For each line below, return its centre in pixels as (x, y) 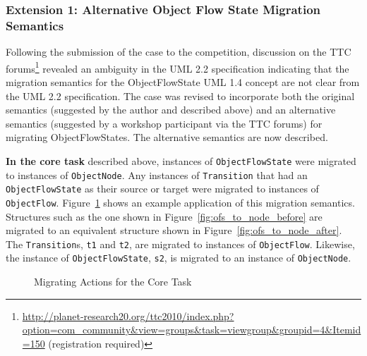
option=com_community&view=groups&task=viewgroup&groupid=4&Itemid (192, 330)
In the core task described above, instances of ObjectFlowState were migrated (181, 160)
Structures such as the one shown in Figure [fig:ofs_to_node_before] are (164, 216)
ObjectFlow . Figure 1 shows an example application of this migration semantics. (180, 202)
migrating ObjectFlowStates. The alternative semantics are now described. (167, 137)
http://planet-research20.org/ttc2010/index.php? (128, 315)
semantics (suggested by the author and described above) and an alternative (171, 110)
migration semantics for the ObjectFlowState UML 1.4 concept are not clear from (183, 81)
